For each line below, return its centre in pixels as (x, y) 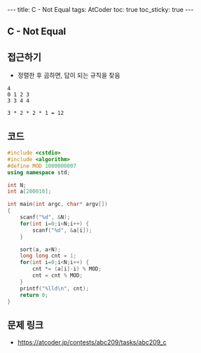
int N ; (17, 185)
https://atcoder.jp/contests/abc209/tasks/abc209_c (92, 342)
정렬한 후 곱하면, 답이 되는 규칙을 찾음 (69, 76)
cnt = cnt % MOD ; (57, 276)
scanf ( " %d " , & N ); (45, 217)
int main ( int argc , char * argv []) (58, 205)
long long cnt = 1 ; (48, 256)
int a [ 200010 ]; (29, 192)
